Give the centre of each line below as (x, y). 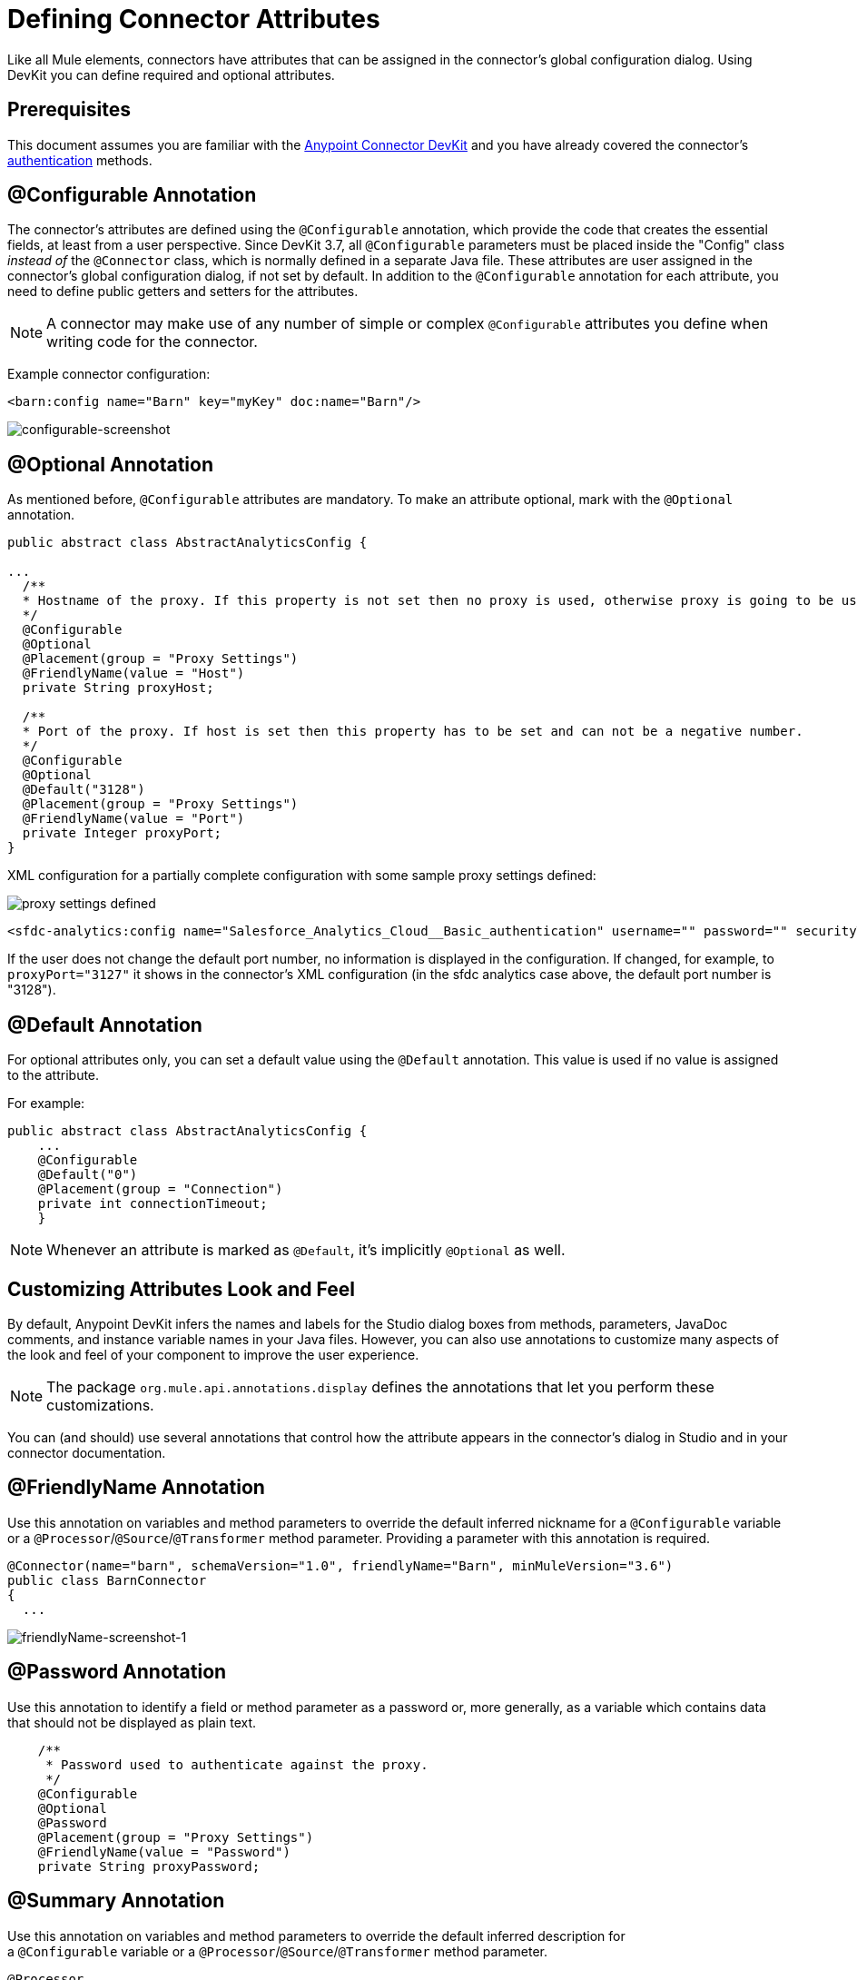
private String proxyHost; (118, 688)
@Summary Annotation (116, 1901)
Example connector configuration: (109, 374)
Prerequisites (69, 110)
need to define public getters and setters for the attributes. (183, 292)
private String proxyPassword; (149, 1866)
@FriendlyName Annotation (136, 1488)
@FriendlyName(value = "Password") (164, 1851)
